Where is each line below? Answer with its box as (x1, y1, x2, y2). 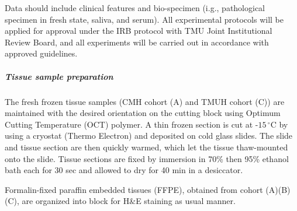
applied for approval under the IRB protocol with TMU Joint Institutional (5, 24, 272, 37)
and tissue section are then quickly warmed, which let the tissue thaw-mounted (5, 140, 288, 153)
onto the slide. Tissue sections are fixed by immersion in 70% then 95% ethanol (5, 152, 289, 164)
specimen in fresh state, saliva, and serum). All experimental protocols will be (5, 13, 284, 25)
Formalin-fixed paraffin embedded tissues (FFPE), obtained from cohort (5, 183, 263, 195)
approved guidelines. (5, 47, 78, 59)
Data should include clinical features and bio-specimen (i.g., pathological (5, 2, 265, 13)
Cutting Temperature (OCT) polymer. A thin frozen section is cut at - (5, 118, 258, 130)
